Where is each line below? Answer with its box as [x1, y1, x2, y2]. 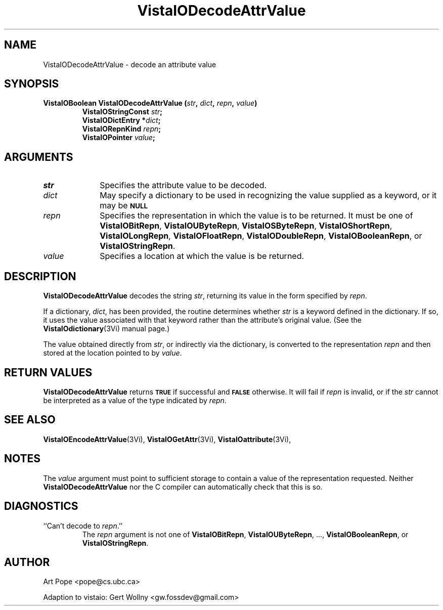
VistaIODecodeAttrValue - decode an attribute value [43, 60, 216, 69]
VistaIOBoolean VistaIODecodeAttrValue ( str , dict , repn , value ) [43, 99, 257, 108]
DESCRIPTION [4, 270, 76, 283]
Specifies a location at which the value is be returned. [100, 251, 304, 262]
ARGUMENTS [4, 150, 73, 163]
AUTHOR [4, 555, 50, 569]
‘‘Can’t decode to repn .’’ [43, 521, 123, 530]
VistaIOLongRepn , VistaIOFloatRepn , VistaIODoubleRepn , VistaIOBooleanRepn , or [100, 231, 422, 241]
